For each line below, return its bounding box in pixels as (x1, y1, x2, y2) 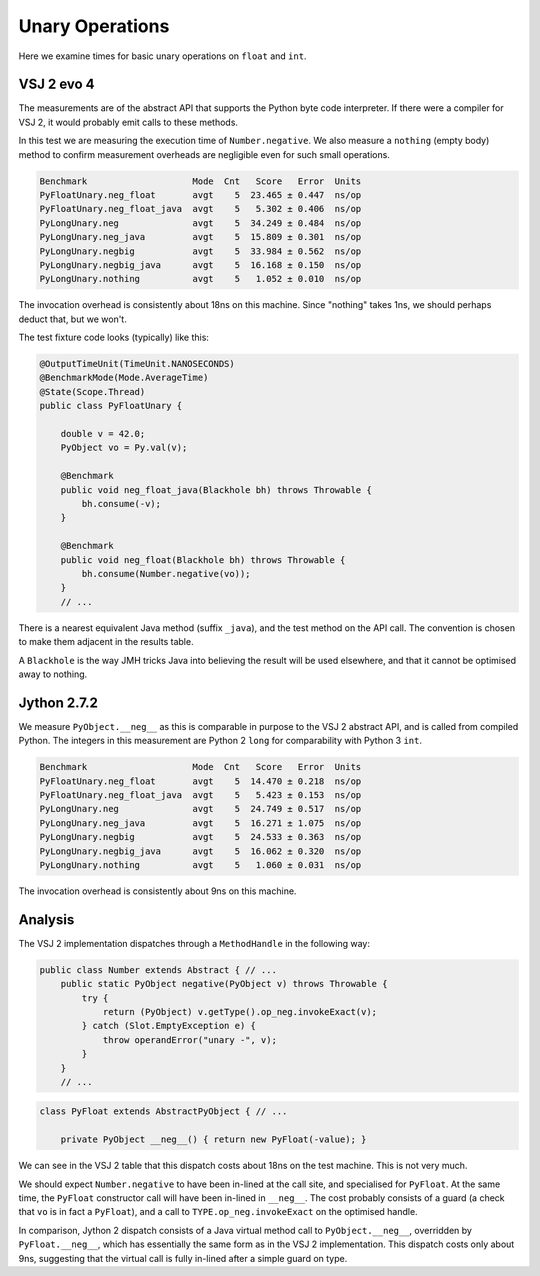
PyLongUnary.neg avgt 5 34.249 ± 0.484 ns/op (39, 217, 362, 229)
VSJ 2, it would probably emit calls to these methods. (18, 116, 239, 128)
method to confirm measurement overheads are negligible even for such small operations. (18, 148, 390, 160)
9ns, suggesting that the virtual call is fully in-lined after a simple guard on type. (18, 1252, 348, 1264)
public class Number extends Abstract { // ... (39, 964, 277, 975)
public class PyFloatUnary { (39, 400, 183, 412)
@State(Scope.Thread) (39, 386, 146, 397)
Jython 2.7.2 (18, 694, 99, 711)
